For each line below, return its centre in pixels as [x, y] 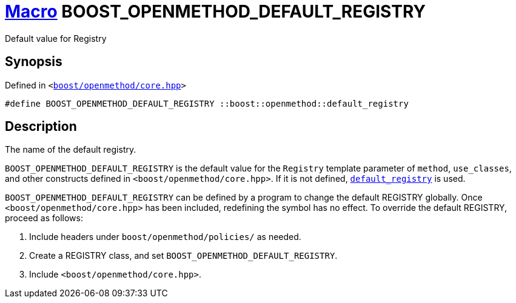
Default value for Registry [56, 38]
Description [41, 127]
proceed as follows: [44, 218]
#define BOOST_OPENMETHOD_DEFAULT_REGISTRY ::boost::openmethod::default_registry [207, 103]
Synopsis [34, 62]
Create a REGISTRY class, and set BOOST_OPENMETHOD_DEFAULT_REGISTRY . [183, 256]
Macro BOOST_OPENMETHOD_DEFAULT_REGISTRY [215, 12]
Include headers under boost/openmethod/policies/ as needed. [165, 237]
